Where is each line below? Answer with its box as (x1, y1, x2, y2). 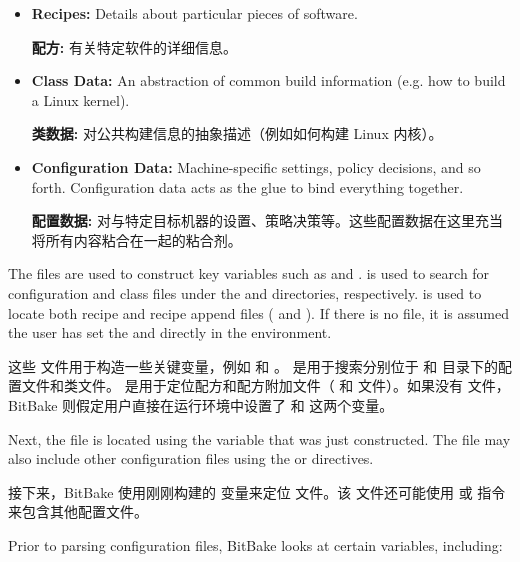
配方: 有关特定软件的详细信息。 (31, 36, 237, 57)
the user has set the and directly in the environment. (8, 322, 332, 343)
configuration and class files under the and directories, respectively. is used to (8, 282, 482, 303)
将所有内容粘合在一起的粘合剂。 (31, 229, 242, 250)
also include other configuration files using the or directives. (8, 448, 374, 469)
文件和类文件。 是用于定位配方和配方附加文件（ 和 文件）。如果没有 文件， (21, 375, 510, 396)
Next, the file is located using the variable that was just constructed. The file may (8, 428, 511, 449)
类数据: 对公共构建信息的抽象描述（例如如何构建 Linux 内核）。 (31, 123, 443, 144)
